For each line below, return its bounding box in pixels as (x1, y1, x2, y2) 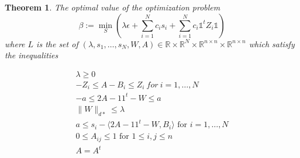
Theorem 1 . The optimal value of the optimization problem (5, 1, 220, 13)
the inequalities (5, 49, 58, 61)
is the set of (36, 37, 78, 50)
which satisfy (249, 37, 295, 50)
